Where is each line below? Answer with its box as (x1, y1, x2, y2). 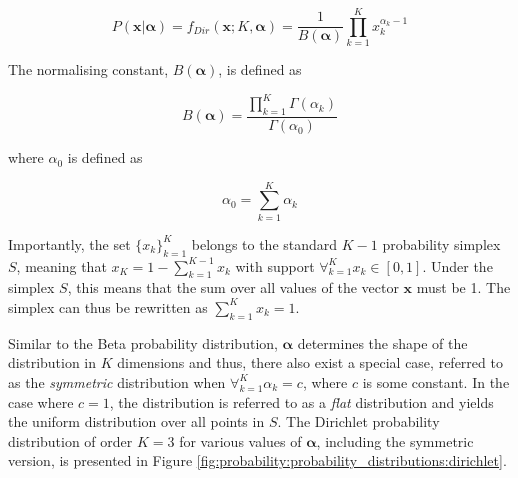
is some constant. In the (362, 371, 510, 392)
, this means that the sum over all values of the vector (67, 277, 399, 298)
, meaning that (16, 255, 107, 276)
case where (8, 391, 74, 412)
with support (235, 255, 315, 276)
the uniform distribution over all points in (8, 411, 265, 432)
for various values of (179, 430, 302, 451)
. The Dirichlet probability (277, 411, 440, 432)
